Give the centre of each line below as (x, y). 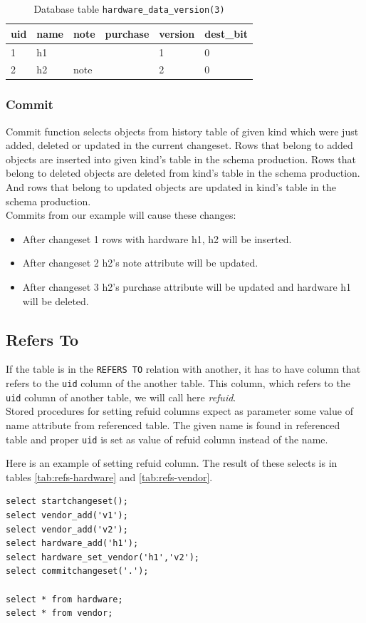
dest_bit (226, 33)
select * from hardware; (64, 599)
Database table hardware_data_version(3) (129, 9)
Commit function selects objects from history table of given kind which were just (182, 131)
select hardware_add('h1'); (72, 544)
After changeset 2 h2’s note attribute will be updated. (140, 263)
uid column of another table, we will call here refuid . (121, 397)
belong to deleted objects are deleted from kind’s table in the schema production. (183, 173)
